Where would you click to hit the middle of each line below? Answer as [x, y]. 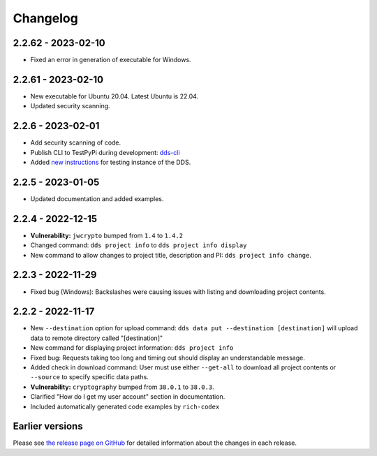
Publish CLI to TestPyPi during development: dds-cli [105, 152]
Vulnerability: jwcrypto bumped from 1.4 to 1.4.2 [107, 235]
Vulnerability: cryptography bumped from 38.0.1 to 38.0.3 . [122, 387]
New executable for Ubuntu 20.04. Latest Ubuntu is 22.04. [114, 96]
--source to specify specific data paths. [90, 377]
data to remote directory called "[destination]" [97, 338]
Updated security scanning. [71, 106]
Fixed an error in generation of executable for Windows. [111, 60]
